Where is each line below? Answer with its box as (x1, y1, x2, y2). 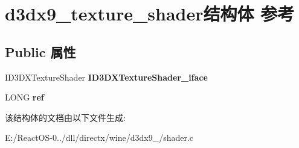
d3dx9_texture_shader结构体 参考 (5, 1, 295, 26)
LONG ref (5, 91, 44, 103)
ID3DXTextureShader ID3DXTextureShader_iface (5, 70, 208, 83)
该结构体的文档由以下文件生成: (5, 111, 126, 123)
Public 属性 (5, 42, 76, 61)
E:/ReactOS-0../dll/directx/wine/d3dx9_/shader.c (5, 131, 194, 144)
